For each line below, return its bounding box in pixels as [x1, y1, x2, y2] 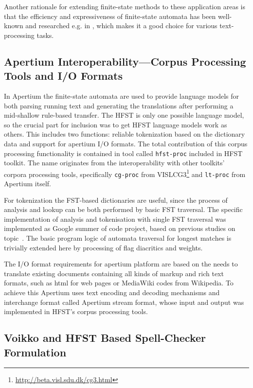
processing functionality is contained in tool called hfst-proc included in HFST [4, 148, 243, 158]
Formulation [4, 344, 67, 359]
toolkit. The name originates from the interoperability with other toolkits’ [4, 158, 225, 168]
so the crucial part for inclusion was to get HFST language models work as [4, 119, 227, 129]
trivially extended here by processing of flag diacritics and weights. [4, 242, 203, 252]
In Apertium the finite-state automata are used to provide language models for [4, 90, 239, 101]
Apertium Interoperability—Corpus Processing [4, 53, 246, 69]
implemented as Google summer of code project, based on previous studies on [4, 223, 235, 233]
